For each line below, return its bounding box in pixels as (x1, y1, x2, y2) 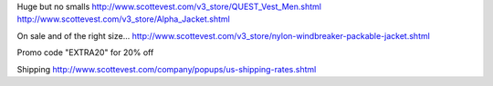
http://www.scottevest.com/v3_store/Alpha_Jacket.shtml (16, 14, 230, 24)
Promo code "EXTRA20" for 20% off (16, 47, 154, 58)
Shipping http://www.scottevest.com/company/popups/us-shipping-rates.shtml (16, 63, 317, 74)
